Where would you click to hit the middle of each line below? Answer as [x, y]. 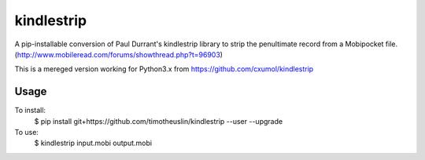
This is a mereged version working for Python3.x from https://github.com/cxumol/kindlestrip [164, 69]
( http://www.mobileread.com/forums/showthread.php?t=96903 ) [119, 54]
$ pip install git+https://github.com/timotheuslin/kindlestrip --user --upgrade [159, 121]
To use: [27, 133]
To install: [30, 111]
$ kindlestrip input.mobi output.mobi [93, 143]
